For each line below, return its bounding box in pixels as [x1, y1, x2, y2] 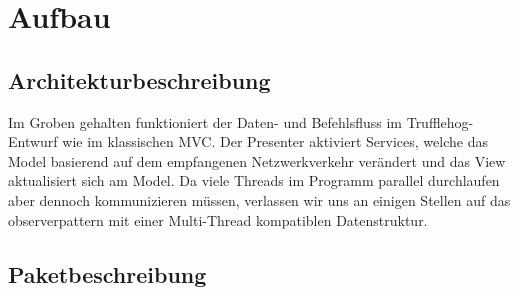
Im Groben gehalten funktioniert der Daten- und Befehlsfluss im [8, 111, 403, 132]
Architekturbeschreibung [8, 64, 271, 95]
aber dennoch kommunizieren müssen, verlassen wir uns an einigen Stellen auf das [8, 189, 511, 210]
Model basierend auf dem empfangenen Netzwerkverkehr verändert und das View [8, 150, 506, 171]
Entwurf [8, 131, 58, 152]
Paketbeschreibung [8, 258, 207, 289]
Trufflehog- [406, 111, 474, 132]
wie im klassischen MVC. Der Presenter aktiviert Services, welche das [62, 131, 488, 152]
